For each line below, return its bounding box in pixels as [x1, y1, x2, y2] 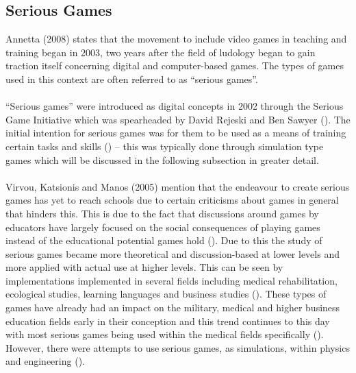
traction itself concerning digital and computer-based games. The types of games [5, 58, 344, 73]
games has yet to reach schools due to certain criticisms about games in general [5, 193, 339, 207]
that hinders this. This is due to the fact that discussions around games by [5, 206, 319, 220]
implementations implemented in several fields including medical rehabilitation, [5, 273, 338, 287]
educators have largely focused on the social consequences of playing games [5, 219, 320, 234]
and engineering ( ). [5, 354, 85, 368]
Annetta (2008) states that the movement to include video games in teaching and [5, 32, 347, 46]
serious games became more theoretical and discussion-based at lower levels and [5, 246, 340, 261]
